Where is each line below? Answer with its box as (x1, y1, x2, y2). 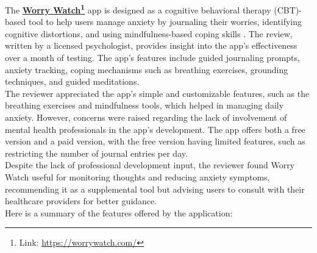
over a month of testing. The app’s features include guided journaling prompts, (5, 51, 300, 64)
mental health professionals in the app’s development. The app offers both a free (5, 123, 305, 135)
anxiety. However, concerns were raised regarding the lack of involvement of (5, 111, 287, 123)
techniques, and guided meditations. (5, 75, 140, 88)
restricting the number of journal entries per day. (5, 146, 188, 159)
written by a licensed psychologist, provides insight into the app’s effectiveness (5, 39, 297, 52)
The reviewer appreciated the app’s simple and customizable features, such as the (5, 87, 310, 99)
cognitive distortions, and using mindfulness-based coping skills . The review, (5, 27, 293, 40)
